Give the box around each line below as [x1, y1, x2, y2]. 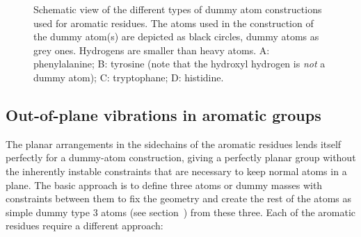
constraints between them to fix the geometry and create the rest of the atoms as [6, 191, 352, 206]
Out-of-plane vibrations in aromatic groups [6, 104, 321, 125]
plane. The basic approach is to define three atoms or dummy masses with [6, 177, 323, 192]
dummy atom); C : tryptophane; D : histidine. [33, 70, 224, 84]
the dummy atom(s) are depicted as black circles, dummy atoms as [33, 29, 319, 44]
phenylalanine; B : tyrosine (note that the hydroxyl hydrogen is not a [33, 56, 326, 71]
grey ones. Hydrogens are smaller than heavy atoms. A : [33, 42, 270, 57]
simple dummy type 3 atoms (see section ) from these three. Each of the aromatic [6, 204, 356, 219]
